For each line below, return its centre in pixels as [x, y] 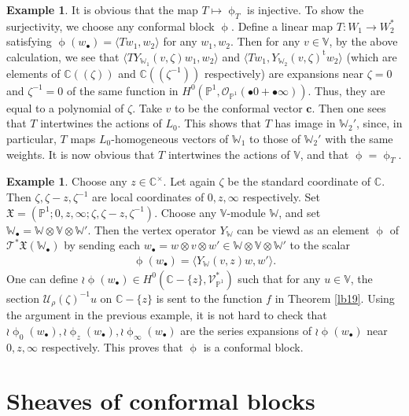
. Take [147, 107]
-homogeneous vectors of [170, 139]
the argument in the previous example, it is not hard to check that [167, 315]
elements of [33, 73]
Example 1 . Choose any [67, 181]
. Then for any [265, 41]
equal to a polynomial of [65, 107]
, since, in [380, 123]
